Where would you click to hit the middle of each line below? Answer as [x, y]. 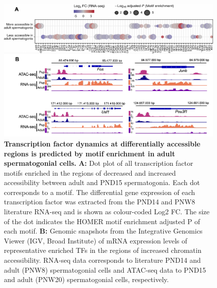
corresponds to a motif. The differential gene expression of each [100, 192]
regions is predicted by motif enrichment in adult [90, 153]
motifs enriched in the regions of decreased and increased [90, 172]
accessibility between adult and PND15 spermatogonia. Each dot [102, 182]
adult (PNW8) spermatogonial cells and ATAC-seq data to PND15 [105, 269]
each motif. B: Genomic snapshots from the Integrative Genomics [103, 231]
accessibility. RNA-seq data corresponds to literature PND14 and [102, 260]
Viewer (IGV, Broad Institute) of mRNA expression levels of [96, 240]
